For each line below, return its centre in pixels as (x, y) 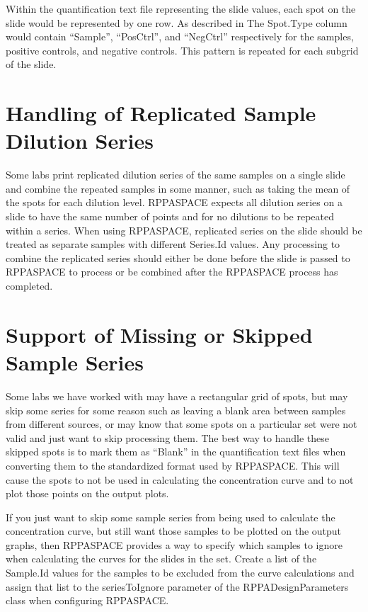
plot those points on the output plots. (87, 493)
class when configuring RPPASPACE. (87, 600)
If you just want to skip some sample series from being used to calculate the (171, 517)
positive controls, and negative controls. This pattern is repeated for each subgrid (182, 50)
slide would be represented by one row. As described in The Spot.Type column (177, 22)
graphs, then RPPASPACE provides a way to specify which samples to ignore (174, 544)
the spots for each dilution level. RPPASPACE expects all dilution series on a (174, 202)
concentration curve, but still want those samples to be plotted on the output (174, 531)
